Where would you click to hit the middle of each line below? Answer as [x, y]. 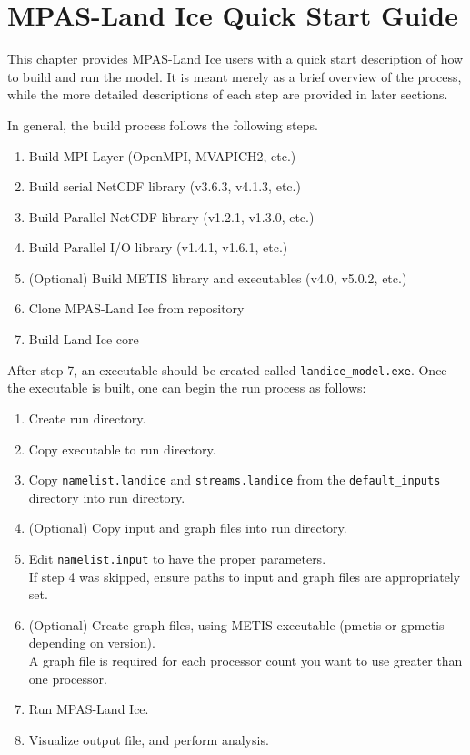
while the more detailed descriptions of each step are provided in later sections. [228, 94]
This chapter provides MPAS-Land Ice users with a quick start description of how [235, 59]
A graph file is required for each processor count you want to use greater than [245, 660]
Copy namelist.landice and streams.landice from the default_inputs [235, 480]
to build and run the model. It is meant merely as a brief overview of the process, [235, 76]
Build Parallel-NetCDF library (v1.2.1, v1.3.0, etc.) [171, 216]
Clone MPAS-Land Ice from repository [136, 308]
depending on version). [92, 643]
